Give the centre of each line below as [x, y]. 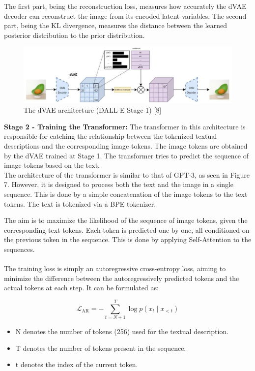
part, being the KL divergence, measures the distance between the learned [115, 25]
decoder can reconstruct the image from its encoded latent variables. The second [125, 15]
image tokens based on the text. [52, 165]
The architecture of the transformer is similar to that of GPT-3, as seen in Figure [127, 174]
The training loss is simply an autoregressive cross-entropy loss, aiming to [115, 268]
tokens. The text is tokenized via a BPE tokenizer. [80, 203]
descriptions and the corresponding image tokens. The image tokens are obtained [126, 146]
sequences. [19, 249]
